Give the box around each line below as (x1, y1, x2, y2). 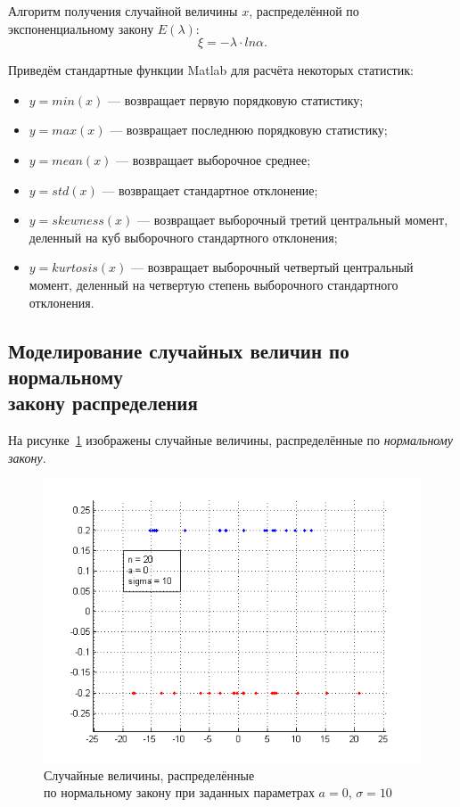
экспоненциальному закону (8, 19, 154, 37)
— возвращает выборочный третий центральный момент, (137, 210, 448, 229)
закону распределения (8, 389, 198, 416)
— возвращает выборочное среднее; (116, 150, 311, 169)
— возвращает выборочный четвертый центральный (130, 258, 414, 276)
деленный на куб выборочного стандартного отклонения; (29, 227, 338, 246)
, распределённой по (249, 2, 359, 20)
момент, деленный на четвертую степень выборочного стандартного (29, 275, 398, 293)
